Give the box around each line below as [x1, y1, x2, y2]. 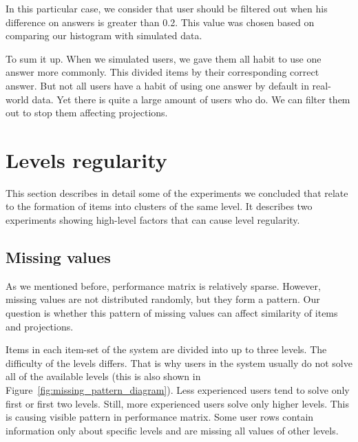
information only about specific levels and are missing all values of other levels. [6, 423, 339, 437]
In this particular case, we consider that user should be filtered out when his [6, 1, 328, 15]
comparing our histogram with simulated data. [6, 28, 202, 43]
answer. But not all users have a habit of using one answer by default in [6, 78, 309, 92]
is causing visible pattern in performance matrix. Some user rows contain [6, 410, 314, 424]
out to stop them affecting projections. [6, 105, 168, 120]
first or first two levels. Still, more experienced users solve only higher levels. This [6, 396, 350, 410]
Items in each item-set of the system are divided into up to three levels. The [6, 342, 327, 357]
